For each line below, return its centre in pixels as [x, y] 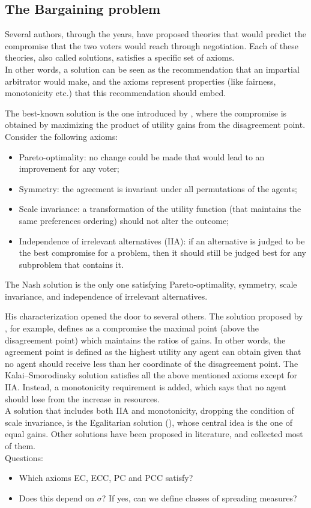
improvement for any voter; [69, 168]
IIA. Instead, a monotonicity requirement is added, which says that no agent [146, 387]
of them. [20, 446]
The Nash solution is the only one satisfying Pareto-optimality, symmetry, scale [151, 284]
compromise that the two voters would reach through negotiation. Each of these [152, 45]
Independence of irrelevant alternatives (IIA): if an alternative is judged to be [162, 240]
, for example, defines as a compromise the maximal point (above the [132, 328]
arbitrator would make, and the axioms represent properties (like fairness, [140, 81]
